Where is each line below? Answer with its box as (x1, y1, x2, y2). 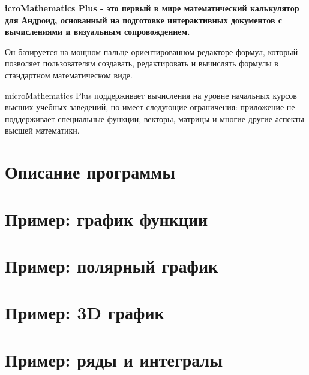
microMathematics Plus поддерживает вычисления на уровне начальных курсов (5, 89, 297, 101)
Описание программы (5, 159, 176, 184)
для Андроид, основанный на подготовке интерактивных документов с (5, 13, 283, 26)
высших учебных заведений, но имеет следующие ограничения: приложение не (5, 101, 295, 113)
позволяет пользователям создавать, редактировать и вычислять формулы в (5, 57, 278, 69)
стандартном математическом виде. (5, 68, 133, 81)
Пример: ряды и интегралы (5, 347, 223, 371)
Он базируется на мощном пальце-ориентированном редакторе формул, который (5, 45, 298, 58)
